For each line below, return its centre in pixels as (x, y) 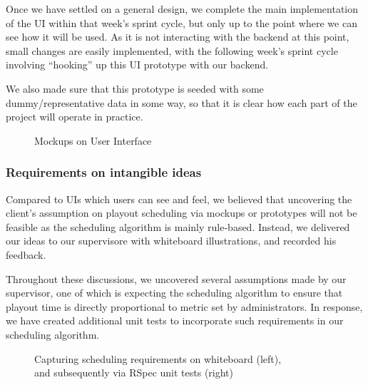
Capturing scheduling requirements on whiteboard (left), (158, 358)
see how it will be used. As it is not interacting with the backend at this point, (178, 37)
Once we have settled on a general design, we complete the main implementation (182, 9)
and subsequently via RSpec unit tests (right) (134, 373)
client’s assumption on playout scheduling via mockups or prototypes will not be (182, 213)
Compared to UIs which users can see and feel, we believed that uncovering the (179, 199)
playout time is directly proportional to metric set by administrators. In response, (184, 306)
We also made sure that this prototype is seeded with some (135, 88)
